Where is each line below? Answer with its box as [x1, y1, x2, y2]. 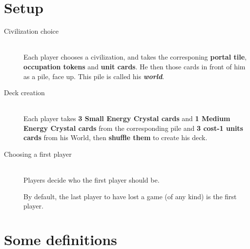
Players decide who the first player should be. [23, 175, 160, 185]
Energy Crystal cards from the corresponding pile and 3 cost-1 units [23, 123, 243, 133]
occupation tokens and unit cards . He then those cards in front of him [23, 61, 246, 71]
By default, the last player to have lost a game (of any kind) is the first [23, 191, 237, 201]
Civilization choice [4, 26, 59, 36]
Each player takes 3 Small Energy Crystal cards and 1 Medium [23, 113, 230, 124]
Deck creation [4, 87, 45, 98]
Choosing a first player [4, 149, 72, 159]
